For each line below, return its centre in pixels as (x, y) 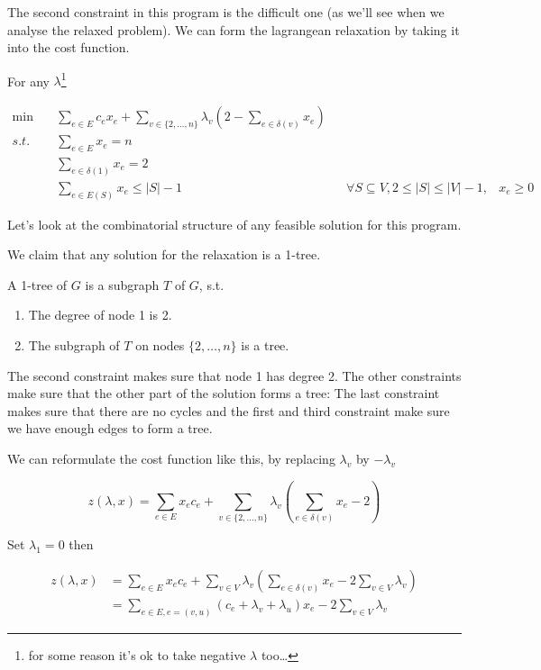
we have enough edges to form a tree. (110, 428)
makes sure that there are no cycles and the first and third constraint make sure (229, 410)
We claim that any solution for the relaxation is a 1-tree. (164, 254)
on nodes (160, 345)
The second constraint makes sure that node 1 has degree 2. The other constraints (234, 375)
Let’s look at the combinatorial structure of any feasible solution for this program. (234, 224)
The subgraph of (74, 345)
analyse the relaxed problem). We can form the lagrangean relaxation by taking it (234, 29)
